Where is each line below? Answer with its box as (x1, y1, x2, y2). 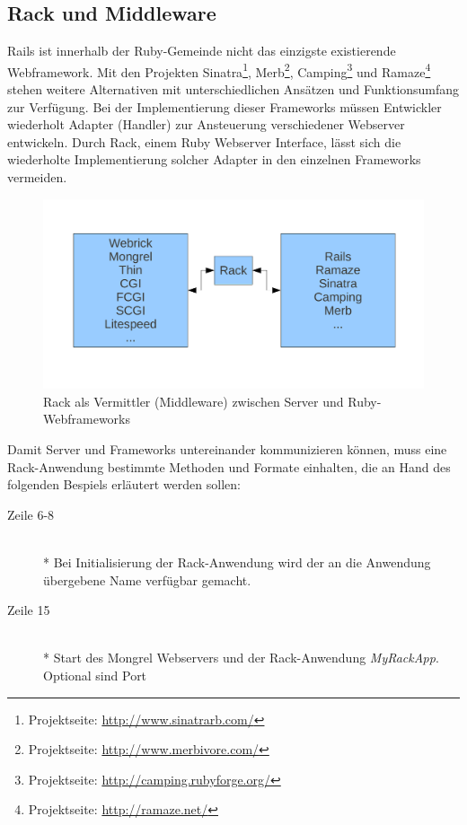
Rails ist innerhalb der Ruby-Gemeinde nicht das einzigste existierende (7, 41, 396, 60)
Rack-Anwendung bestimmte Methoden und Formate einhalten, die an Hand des (7, 457, 451, 476)
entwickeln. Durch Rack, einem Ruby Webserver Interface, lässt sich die (7, 132, 401, 151)
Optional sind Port (43, 665, 147, 684)
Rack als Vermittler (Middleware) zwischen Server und (43, 391, 344, 410)
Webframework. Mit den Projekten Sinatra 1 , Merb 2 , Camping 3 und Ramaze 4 (7, 59, 431, 81)
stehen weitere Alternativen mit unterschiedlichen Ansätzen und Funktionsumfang (7, 80, 460, 99)
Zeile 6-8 (7, 505, 55, 523)
